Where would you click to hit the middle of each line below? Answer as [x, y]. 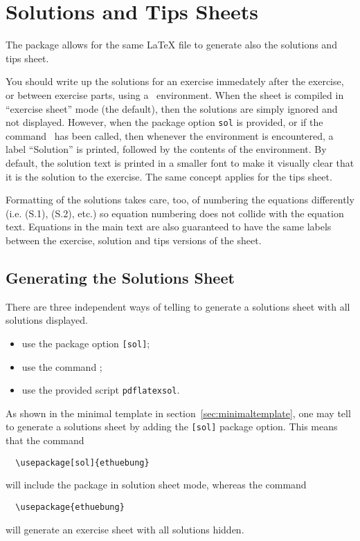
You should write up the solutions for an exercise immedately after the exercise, [175, 81]
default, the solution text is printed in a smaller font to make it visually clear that [180, 162]
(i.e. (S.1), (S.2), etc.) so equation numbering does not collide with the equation [175, 213]
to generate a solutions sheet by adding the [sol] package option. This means [172, 427]
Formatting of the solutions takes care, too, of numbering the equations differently [180, 200]
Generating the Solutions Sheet [120, 277]
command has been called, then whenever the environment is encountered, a [170, 135]
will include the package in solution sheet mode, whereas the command [156, 485]
